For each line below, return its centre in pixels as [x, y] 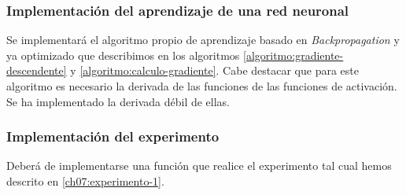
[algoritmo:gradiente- [293, 55]
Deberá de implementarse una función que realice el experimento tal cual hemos [199, 166]
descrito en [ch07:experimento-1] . [85, 181]
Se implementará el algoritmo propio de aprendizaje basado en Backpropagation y [203, 40]
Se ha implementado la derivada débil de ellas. [118, 101]
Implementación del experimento [113, 136]
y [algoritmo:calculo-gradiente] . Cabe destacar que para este [214, 70]
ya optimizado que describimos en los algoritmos [123, 55]
